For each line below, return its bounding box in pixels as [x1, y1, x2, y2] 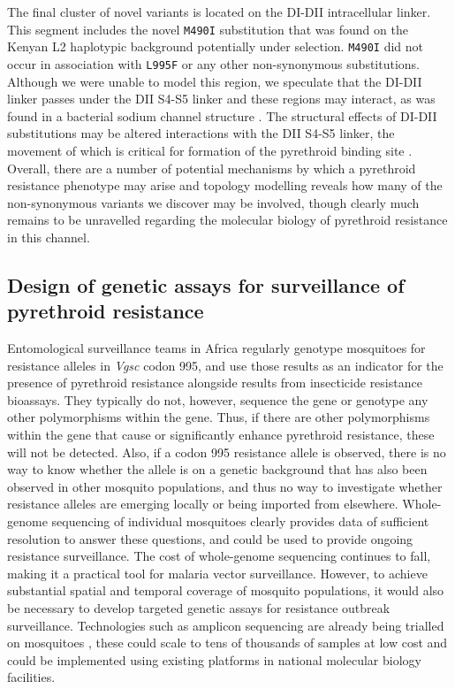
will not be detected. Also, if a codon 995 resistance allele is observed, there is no [7, 442, 446, 461]
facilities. [7, 668, 56, 686]
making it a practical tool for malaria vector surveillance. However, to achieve [7, 563, 428, 582]
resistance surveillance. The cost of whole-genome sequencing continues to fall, [7, 547, 431, 565]
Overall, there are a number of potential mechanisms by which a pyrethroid [7, 158, 416, 177]
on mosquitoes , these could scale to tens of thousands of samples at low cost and [7, 633, 448, 652]
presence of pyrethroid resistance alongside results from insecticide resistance [7, 373, 422, 392]
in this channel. [7, 227, 90, 246]
